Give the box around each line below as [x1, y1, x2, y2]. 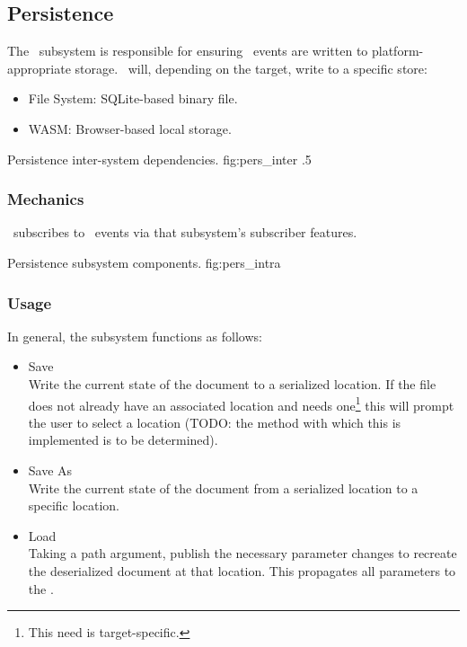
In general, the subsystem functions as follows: [7, 326, 262, 345]
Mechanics [7, 188, 84, 210]
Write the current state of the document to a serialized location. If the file [28, 374, 436, 393]
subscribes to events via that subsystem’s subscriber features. [13, 223, 357, 242]
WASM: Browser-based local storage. [28, 119, 232, 137]
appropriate [7, 58, 71, 77]
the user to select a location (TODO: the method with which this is [28, 412, 401, 431]
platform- [371, 41, 424, 60]
